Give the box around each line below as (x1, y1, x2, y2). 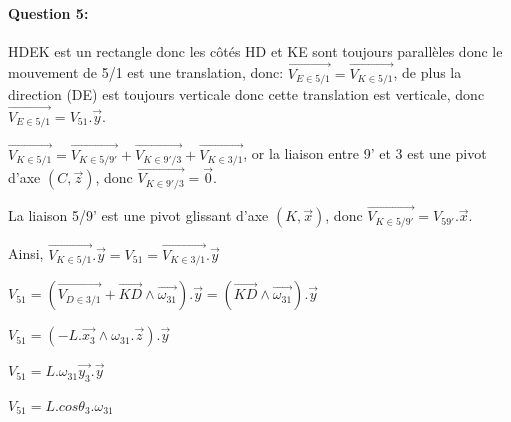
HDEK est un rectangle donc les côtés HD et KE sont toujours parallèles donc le (8, 40, 503, 61)
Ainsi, (8, 243, 44, 264)
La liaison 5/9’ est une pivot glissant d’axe (8, 205, 269, 226)
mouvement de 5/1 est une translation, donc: (8, 62, 284, 83)
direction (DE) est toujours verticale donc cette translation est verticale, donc (8, 84, 485, 105)
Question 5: (8, 2, 89, 23)
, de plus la (393, 62, 462, 83)
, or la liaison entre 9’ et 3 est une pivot (243, 143, 487, 164)
